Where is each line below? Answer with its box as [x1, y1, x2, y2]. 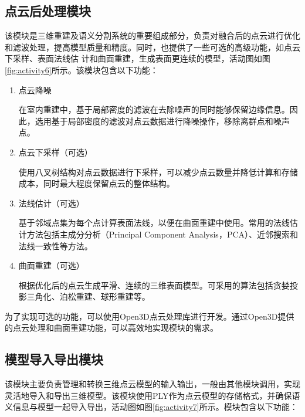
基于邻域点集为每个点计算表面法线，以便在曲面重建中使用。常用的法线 [18, 216, 290, 229]
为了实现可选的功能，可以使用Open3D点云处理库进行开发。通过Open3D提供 [5, 310, 294, 322]
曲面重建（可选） [18, 259, 84, 272]
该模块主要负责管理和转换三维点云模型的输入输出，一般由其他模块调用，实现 [5, 378, 300, 390]
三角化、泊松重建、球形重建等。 [26, 290, 150, 303]
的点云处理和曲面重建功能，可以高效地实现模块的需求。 [5, 321, 218, 334]
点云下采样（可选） [18, 145, 93, 158]
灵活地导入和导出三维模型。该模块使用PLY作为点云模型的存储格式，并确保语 [5, 389, 300, 401]
